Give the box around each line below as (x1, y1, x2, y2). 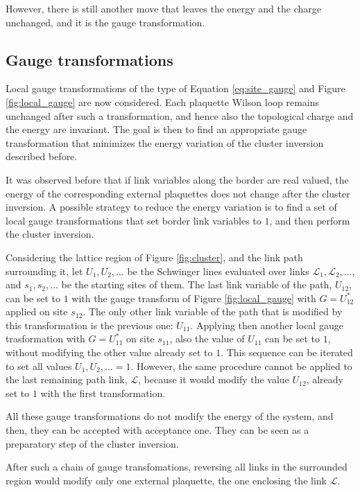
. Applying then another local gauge (190, 317, 343, 332)
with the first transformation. (40, 385, 166, 400)
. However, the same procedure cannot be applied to (130, 358, 352, 373)
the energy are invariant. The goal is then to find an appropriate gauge (6, 122, 307, 137)
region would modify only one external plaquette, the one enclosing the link (6, 473, 327, 487)
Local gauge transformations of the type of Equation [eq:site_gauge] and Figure (6, 81, 345, 96)
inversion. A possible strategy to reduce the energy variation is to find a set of (6, 200, 337, 214)
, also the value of (169, 331, 245, 346)
